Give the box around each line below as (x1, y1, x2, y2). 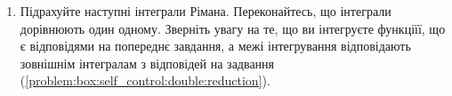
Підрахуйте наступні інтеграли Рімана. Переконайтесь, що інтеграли (20, 2, 391, 20)
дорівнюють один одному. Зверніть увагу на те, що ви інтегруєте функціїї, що (20, 19, 446, 37)
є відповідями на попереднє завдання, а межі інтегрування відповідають (20, 36, 411, 55)
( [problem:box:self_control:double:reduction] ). (20, 71, 270, 90)
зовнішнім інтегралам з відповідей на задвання (20, 53, 275, 72)
